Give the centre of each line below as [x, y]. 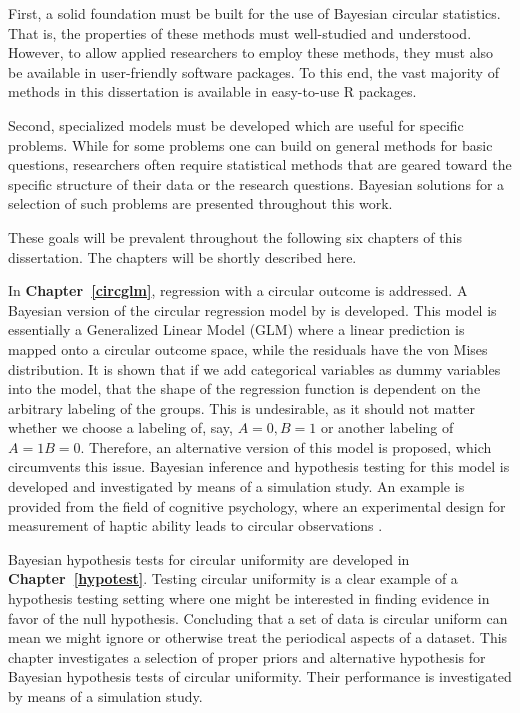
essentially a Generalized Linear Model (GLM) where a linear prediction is [236, 329]
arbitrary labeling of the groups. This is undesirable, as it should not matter [242, 407]
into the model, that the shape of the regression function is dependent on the [244, 388]
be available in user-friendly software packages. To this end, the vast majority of [253, 71]
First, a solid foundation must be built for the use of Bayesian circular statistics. [254, 13]
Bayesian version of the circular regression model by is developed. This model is [252, 309]
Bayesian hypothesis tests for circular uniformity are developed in [209, 558]
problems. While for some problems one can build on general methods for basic [250, 144]
